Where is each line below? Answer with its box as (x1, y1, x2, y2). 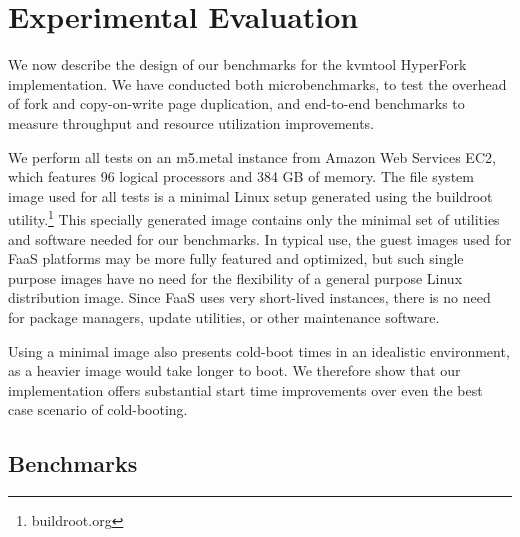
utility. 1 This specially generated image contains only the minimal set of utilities (8, 206, 500, 229)
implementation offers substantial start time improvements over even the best (8, 379, 483, 400)
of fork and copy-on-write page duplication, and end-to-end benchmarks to (8, 93, 465, 114)
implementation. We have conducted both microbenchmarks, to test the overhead (8, 73, 507, 94)
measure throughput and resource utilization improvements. (8, 112, 375, 133)
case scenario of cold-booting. (8, 399, 188, 420)
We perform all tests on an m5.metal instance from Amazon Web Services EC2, (8, 146, 496, 167)
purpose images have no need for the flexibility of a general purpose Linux (8, 267, 463, 288)
